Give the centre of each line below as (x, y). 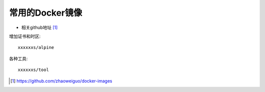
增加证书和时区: (25, 36)
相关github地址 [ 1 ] (40, 27)
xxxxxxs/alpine (36, 47)
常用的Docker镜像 (46, 13)
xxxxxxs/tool (33, 70)
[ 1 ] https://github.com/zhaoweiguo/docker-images (61, 81)
